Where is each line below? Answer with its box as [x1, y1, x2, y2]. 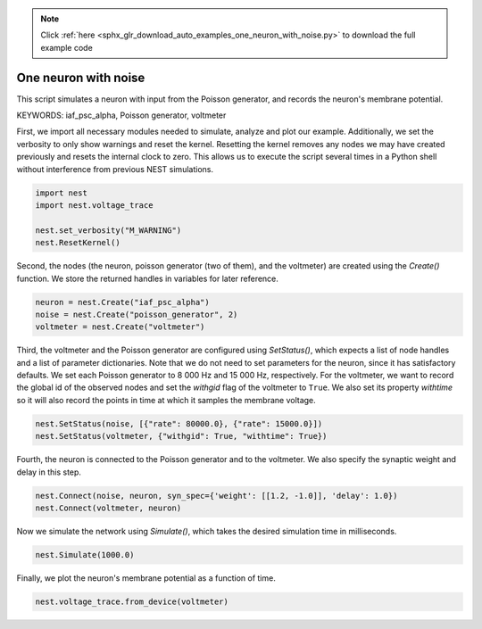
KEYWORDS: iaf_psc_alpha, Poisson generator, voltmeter [16, 110, 227, 120]
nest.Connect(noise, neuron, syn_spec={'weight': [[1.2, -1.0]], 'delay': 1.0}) [35, 491, 398, 501]
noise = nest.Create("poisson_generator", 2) [35, 309, 238, 319]
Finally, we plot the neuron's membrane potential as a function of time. [16, 572, 276, 583]
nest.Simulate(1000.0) [35, 550, 135, 559]
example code [40, 42, 93, 53]
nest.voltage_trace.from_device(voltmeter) [35, 596, 229, 607]
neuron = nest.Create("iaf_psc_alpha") [35, 297, 210, 307]
